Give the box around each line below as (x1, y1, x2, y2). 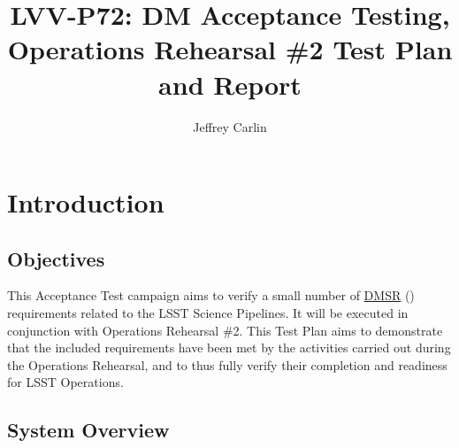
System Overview (7, 416, 170, 444)
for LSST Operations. (7, 373, 124, 391)
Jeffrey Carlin (193, 117, 267, 135)
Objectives (7, 244, 105, 272)
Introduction (7, 184, 164, 220)
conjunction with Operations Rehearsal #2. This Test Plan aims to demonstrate (7, 321, 443, 339)
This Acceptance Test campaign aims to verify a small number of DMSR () (7, 286, 415, 305)
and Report (158, 66, 302, 102)
